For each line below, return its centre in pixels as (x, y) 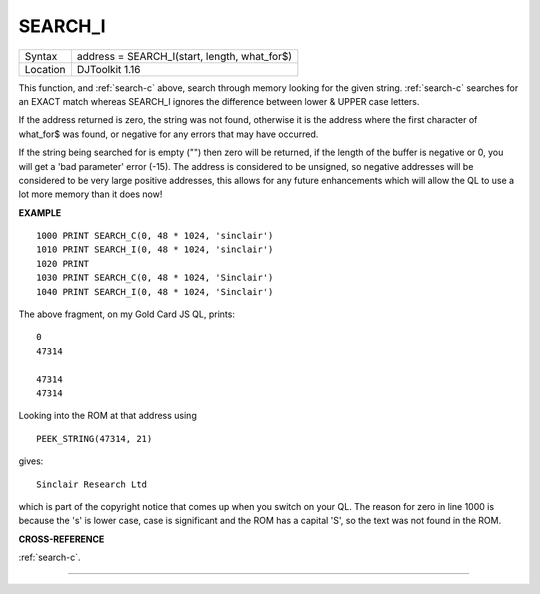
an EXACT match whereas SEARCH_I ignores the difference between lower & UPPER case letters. (219, 101)
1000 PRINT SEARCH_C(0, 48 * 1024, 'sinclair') (155, 236)
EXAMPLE (40, 212)
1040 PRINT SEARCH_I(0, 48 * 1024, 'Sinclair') (155, 291)
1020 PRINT (63, 263)
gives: (31, 461)
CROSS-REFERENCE (61, 539)
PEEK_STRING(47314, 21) (94, 438)
